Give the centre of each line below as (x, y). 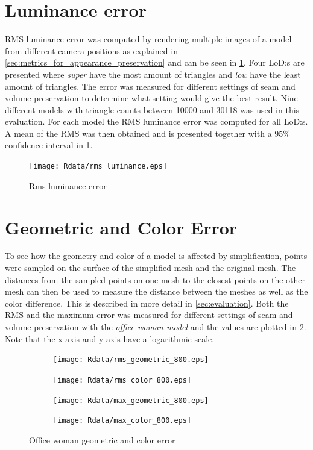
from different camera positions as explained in (91, 50)
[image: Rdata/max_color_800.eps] (122, 421)
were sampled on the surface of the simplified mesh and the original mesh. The (150, 268)
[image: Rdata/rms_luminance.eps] (98, 167)
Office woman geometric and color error (102, 439)
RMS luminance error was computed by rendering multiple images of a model (148, 39)
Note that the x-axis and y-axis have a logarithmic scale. (110, 338)
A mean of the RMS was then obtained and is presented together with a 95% (147, 133)
